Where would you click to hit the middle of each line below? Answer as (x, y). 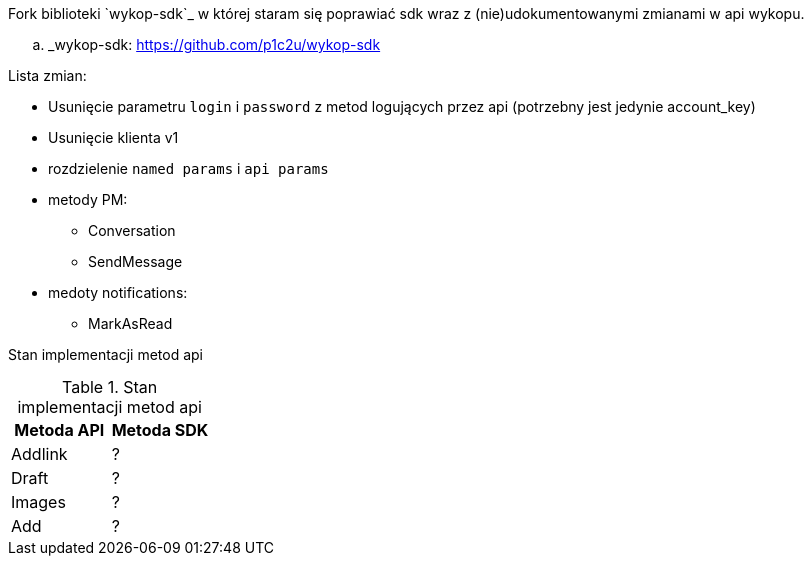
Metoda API (59, 430)
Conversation (132, 230)
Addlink (39, 454)
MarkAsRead (130, 323)
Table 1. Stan (110, 387)
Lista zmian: (47, 75)
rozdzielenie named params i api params (188, 168)
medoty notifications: (118, 292)
